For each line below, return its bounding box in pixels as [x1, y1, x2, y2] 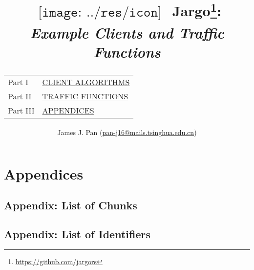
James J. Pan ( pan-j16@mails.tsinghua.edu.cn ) [57, 127, 197, 137]
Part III [8, 104, 35, 116]
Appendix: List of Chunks [4, 197, 137, 212]
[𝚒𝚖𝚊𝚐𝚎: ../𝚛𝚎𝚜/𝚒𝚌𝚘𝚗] [38, 5, 162, 19]
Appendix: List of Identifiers [4, 226, 150, 241]
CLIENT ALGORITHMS [42, 76, 130, 88]
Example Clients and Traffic [30, 22, 224, 43]
